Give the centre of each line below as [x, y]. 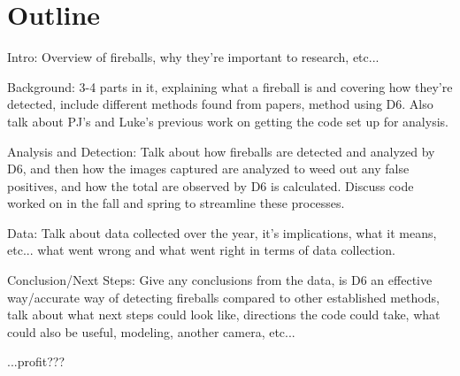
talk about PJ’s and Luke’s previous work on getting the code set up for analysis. [228, 121]
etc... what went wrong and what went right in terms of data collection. [201, 250]
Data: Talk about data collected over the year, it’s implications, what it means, [222, 232]
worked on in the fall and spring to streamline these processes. [176, 203]
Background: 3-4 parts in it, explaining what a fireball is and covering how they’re [230, 86]
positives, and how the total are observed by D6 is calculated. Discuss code [211, 185]
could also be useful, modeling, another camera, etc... [151, 331]
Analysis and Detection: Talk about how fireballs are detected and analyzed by [221, 151]
